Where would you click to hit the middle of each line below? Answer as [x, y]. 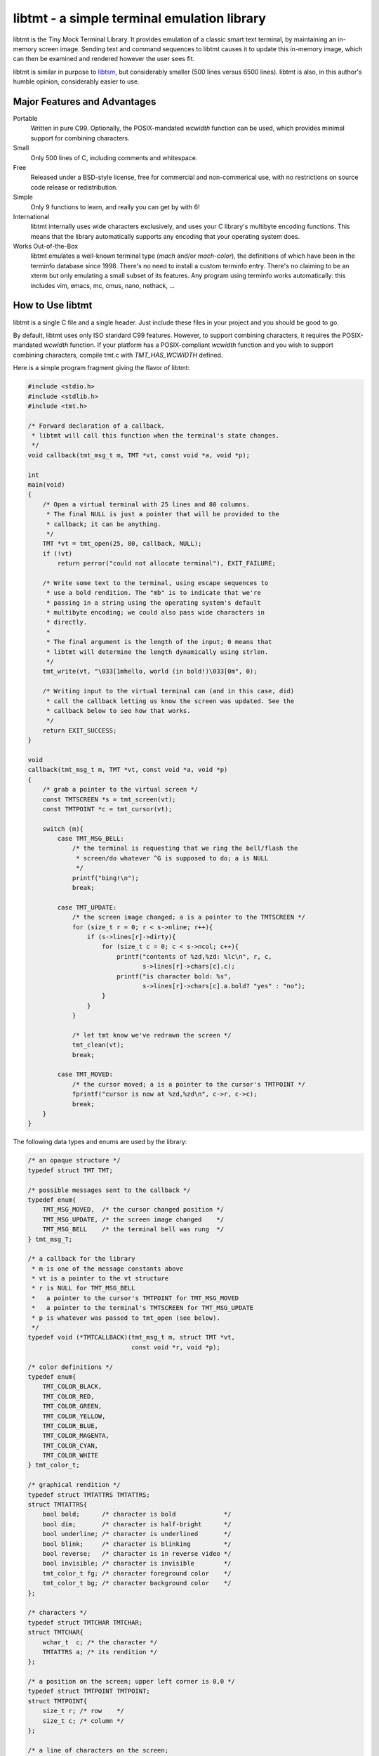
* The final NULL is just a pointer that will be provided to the [163, 514]
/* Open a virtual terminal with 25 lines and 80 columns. [146, 504]
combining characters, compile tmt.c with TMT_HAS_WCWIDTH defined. [118, 355]
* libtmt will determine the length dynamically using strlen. [157, 652]
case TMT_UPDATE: [87, 907]
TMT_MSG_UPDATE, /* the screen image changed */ [133, 1219]
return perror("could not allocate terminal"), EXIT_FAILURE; [167, 563]
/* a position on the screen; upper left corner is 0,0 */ [131, 1682]
